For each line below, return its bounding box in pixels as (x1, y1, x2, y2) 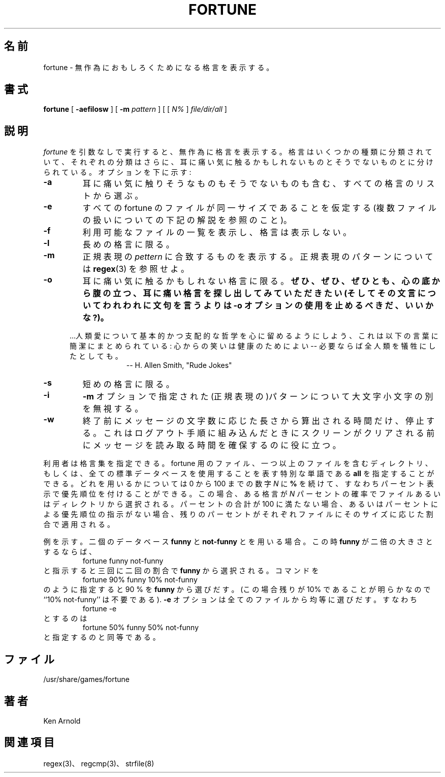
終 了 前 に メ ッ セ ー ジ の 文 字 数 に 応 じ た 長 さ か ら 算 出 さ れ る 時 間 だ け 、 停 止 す (82, 416, 435, 426)
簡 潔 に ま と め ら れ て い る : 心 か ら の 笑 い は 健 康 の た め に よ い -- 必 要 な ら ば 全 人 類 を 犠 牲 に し (70, 341, 436, 351)
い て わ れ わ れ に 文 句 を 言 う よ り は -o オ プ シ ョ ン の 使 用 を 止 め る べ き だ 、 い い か (82, 300, 433, 311)
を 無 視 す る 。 (82, 403, 143, 414)
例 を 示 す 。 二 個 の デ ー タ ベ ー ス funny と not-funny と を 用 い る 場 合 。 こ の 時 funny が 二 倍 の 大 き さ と (43, 537, 433, 546)
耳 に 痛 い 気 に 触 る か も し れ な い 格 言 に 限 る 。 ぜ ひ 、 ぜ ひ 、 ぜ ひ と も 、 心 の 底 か (82, 276, 440, 287)
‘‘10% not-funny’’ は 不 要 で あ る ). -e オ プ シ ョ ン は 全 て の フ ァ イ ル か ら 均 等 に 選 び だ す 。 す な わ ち (43, 595, 418, 604)
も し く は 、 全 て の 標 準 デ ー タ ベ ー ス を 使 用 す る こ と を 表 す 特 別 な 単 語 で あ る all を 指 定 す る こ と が (43, 469, 434, 478)
